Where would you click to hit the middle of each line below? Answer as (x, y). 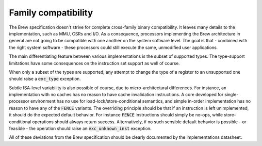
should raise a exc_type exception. (45, 79)
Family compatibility (51, 13)
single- (231, 95)
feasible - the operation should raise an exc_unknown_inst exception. (80, 129)
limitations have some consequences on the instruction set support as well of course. (94, 63)
